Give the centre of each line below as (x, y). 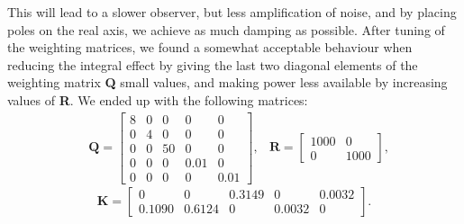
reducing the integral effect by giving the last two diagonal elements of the (213, 64)
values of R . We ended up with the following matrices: (158, 99)
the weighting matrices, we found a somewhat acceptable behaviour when (210, 47)
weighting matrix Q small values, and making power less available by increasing (227, 82)
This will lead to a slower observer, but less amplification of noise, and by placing (232, 12)
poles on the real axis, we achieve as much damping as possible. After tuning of (226, 29)
